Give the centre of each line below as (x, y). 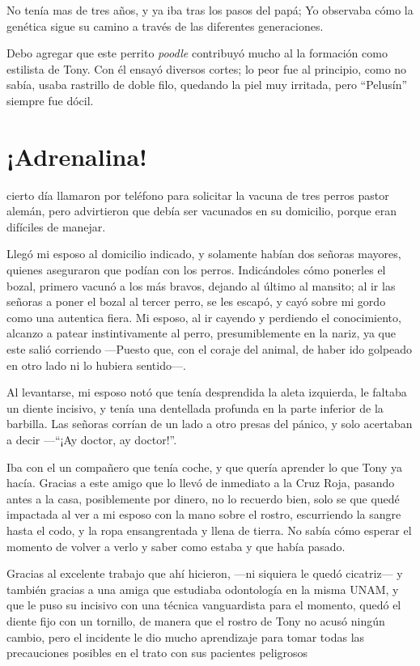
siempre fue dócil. (50, 100)
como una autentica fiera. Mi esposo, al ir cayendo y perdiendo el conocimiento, (204, 317)
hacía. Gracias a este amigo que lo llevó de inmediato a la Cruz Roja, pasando (201, 483)
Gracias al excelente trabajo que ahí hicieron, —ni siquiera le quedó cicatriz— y (205, 573)
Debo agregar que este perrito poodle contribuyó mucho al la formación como (197, 53)
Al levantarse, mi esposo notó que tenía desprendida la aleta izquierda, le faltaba (207, 392)
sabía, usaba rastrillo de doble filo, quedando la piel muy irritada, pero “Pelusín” (207, 85)
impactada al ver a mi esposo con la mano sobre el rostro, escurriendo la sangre (204, 514)
